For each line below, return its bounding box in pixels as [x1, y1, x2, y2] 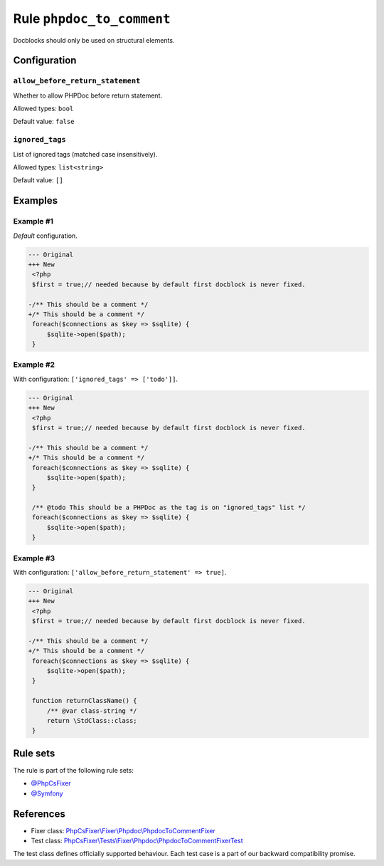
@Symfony [31, 789, 63, 798]
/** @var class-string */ [46, 706, 138, 715]
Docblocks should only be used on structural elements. [13, 36, 175, 44]
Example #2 [13, 360, 55, 370]
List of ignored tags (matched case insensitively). [13, 150, 158, 158]
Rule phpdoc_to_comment [13, 11, 171, 26]
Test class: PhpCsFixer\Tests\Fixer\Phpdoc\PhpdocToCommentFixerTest [31, 837, 243, 845]
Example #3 [13, 553, 55, 563]
